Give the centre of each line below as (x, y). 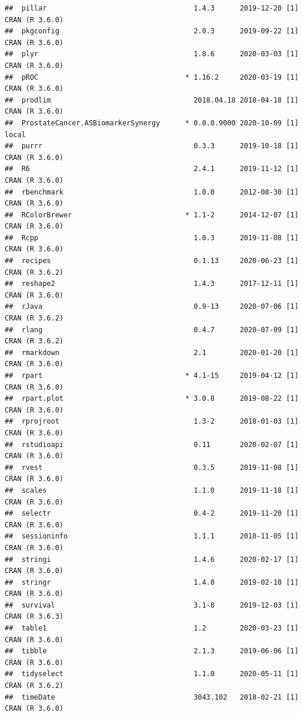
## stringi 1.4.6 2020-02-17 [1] (152, 559)
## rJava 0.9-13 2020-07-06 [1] (152, 307)
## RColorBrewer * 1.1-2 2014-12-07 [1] (152, 215)
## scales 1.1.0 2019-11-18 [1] (152, 490)
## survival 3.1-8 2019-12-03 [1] (152, 605)
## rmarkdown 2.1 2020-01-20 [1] (152, 352)
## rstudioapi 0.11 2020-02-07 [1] (152, 444)
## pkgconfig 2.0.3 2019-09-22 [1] (152, 31)
